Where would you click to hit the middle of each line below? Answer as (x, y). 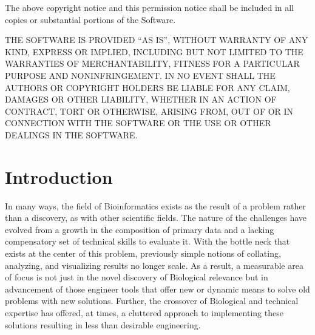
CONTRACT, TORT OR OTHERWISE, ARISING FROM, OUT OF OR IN (149, 111)
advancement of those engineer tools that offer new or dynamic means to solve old (157, 289)
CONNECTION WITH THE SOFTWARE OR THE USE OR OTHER (138, 123)
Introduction (59, 176)
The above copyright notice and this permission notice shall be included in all (150, 7)
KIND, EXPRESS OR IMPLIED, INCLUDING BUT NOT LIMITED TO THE (154, 51)
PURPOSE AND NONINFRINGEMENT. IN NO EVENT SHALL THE (140, 75)
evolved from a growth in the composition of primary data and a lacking (140, 229)
